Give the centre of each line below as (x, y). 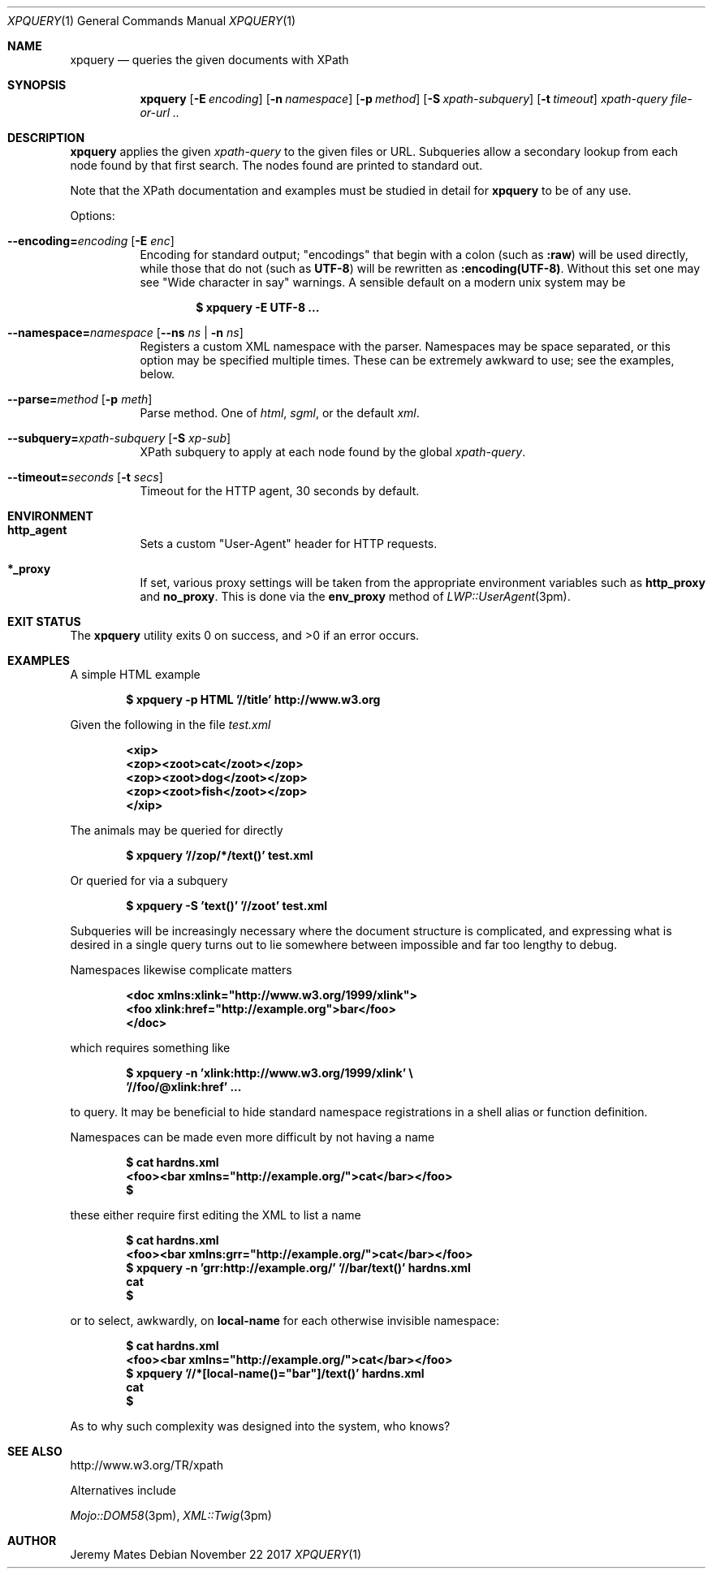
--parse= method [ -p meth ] (80, 399)
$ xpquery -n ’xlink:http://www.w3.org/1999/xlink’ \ (270, 1073)
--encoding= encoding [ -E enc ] (91, 241)
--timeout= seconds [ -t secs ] (85, 477)
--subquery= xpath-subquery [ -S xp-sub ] (119, 438)
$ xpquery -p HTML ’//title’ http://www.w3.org (253, 699)
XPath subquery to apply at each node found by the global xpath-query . (333, 452)
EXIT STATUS (44, 621)
